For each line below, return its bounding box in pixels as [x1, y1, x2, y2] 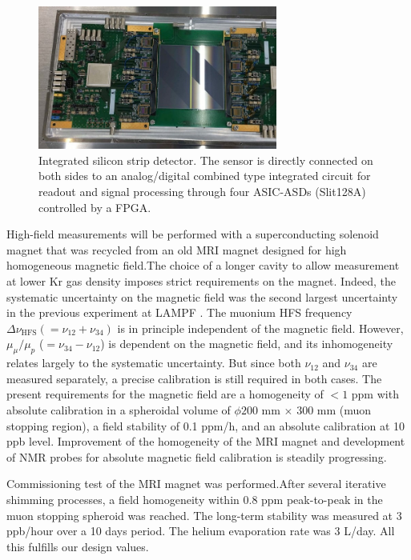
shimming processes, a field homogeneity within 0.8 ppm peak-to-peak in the [6, 490, 383, 507]
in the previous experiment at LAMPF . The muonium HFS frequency [6, 304, 353, 321]
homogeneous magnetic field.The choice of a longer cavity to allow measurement [6, 257, 400, 274]
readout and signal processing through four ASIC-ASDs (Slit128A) [38, 183, 366, 200]
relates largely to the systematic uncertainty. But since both [6, 354, 301, 371]
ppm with [351, 386, 399, 402]
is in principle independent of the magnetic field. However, [117, 319, 404, 336]
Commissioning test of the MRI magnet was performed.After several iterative [6, 475, 386, 492]
